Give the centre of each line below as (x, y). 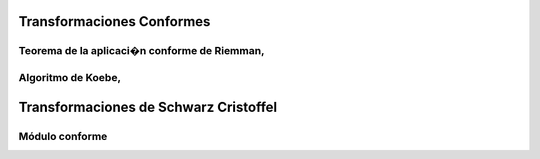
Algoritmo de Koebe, (70, 77)
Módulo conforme (63, 136)
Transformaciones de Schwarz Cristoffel (148, 106)
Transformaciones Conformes (114, 21)
